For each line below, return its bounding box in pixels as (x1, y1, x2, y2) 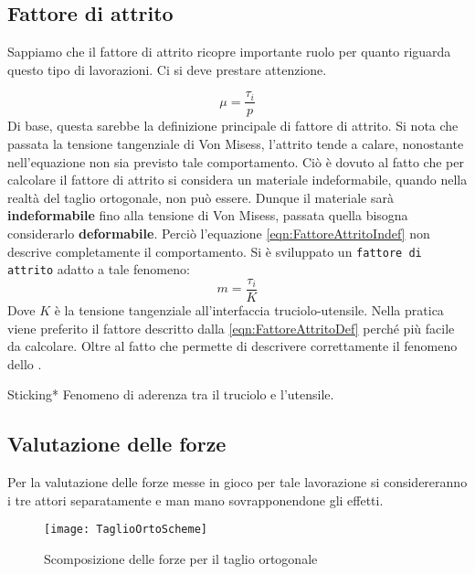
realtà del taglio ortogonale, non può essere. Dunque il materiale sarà (7, 187, 394, 207)
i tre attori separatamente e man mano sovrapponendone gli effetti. (7, 490, 384, 509)
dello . (7, 354, 42, 373)
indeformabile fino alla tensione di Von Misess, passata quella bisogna (7, 206, 408, 225)
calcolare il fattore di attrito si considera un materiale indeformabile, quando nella (7, 170, 468, 189)
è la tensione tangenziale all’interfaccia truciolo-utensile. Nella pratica (54, 300, 444, 319)
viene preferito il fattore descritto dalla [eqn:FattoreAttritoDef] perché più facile (7, 318, 455, 337)
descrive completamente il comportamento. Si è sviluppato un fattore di (7, 241, 422, 260)
